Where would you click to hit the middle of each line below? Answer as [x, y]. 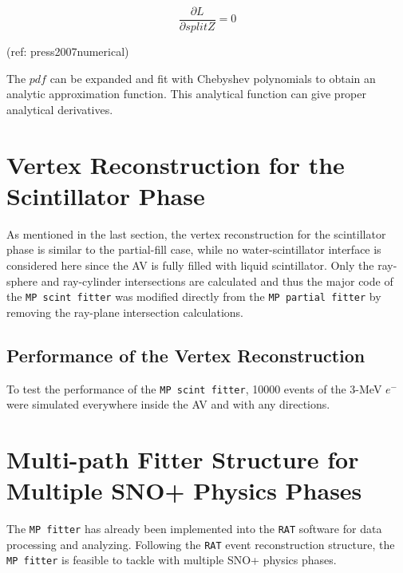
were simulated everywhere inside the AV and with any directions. [168, 404]
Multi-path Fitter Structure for [183, 459]
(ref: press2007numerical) [68, 51]
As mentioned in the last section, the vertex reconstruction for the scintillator [196, 233]
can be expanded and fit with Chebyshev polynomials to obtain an [213, 78]
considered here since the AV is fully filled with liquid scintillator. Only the [190, 265]
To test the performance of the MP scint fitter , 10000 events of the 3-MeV [194, 388]
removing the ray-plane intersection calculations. [125, 312]
